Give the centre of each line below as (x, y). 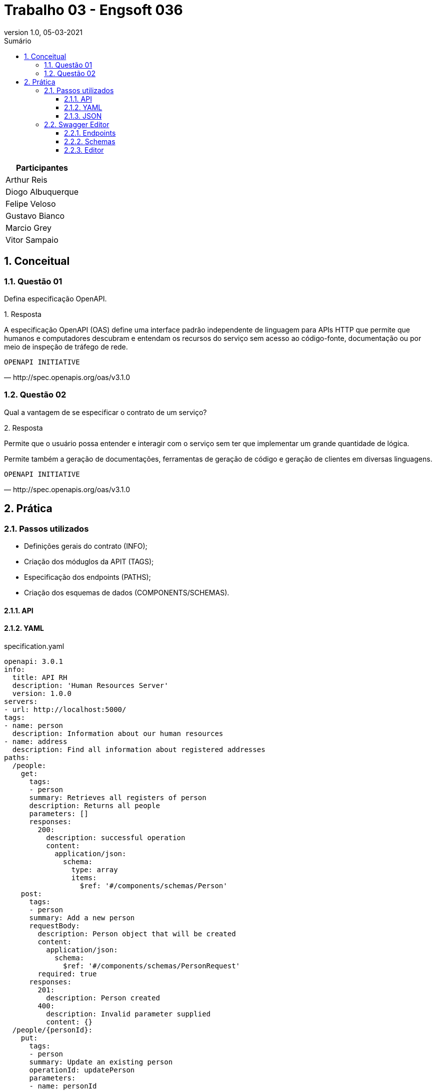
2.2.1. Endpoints (90, 133)
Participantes (42, 167)
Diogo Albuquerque (42, 192)
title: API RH (40, 677)
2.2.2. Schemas (90, 141)
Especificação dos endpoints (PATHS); (87, 577)
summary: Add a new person (82, 918)
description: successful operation (116, 837)
